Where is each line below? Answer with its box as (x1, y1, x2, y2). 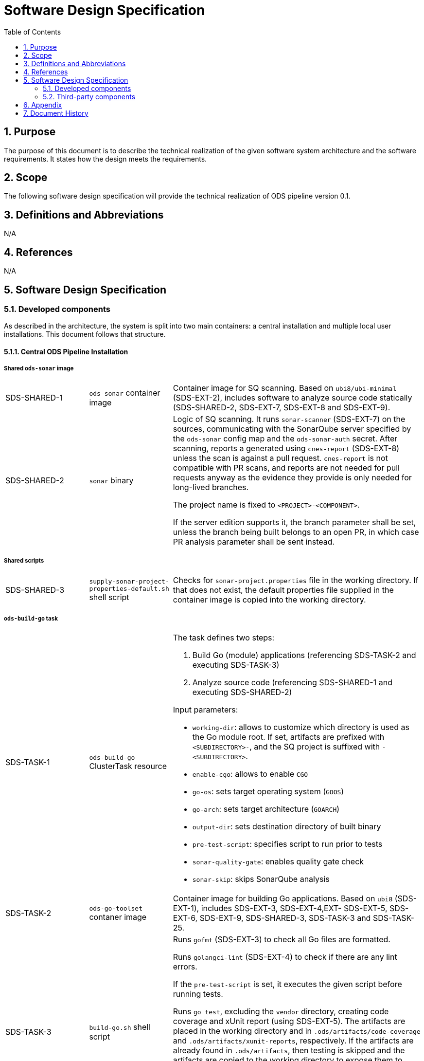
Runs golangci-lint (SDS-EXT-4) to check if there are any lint (173, 952, 397, 962)
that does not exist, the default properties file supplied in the (173, 585, 394, 595)
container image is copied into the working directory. (173, 594, 366, 604)
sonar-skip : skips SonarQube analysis (192, 874, 330, 884)
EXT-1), (173, 903, 199, 914)
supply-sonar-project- (89, 577, 169, 585)
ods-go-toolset (89, 904, 142, 912)
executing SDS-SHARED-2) (192, 687, 292, 697)
